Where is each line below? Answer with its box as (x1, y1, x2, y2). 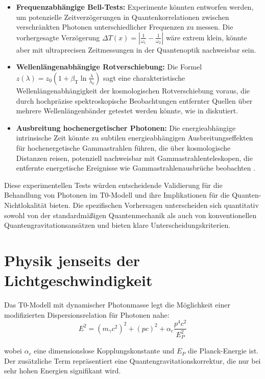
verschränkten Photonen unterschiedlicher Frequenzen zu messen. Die (16, 21, 233, 32)
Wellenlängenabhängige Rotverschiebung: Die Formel (16, 61, 202, 72)
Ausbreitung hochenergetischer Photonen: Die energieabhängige (16, 122, 236, 133)
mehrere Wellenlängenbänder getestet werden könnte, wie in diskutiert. (16, 105, 238, 116)
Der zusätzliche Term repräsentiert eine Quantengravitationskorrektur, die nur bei (4, 355, 261, 366)
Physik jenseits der (4, 249, 140, 270)
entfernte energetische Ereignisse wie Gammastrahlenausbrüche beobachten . (16, 162, 256, 173)
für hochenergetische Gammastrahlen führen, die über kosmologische (16, 142, 231, 153)
